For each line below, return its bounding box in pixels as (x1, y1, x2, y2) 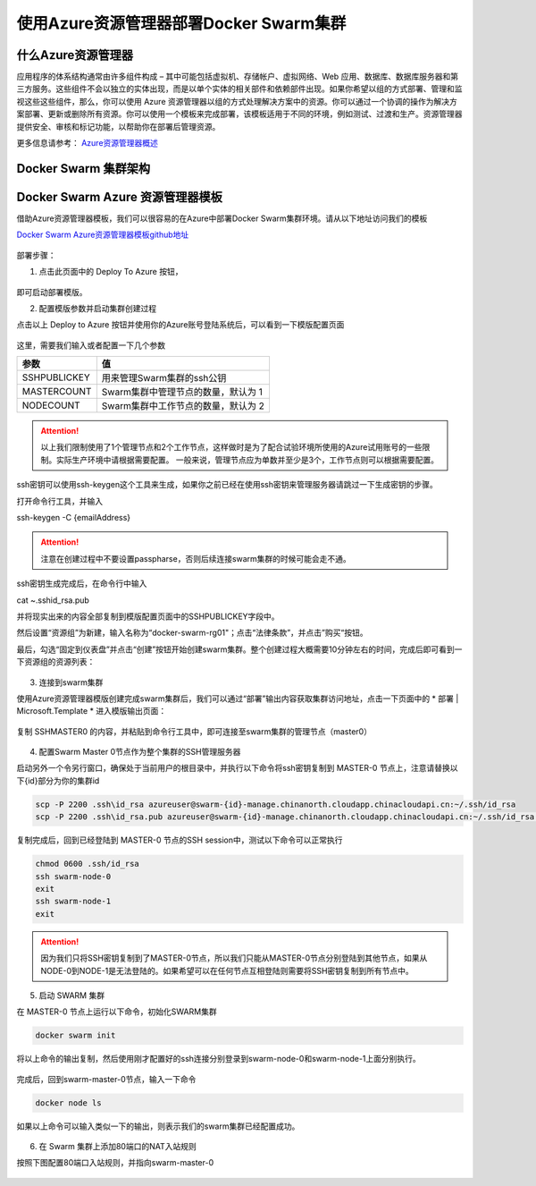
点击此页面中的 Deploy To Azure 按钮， (38, 267, 183, 277)
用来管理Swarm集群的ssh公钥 (101, 372, 227, 385)
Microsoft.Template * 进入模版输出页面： (16, 706, 167, 716)
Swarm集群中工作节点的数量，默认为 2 (101, 400, 265, 412)
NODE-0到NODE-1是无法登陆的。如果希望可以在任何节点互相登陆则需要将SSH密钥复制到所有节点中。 (40, 965, 415, 976)
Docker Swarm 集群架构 (16, 161, 151, 176)
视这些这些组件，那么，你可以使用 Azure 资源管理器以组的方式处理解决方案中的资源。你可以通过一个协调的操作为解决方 (16, 96, 457, 106)
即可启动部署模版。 (16, 286, 88, 297)
